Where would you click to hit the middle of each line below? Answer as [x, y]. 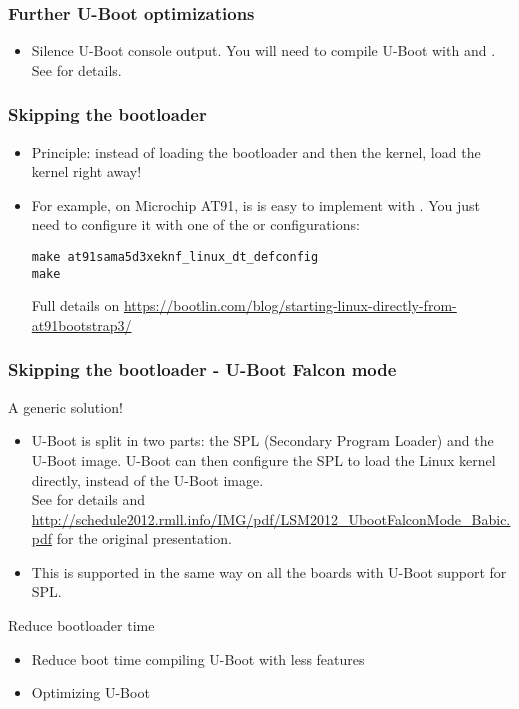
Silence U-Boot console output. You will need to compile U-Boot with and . [263, 50]
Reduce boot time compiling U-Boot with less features [198, 658]
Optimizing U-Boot [90, 692]
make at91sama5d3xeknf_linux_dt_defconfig [175, 257]
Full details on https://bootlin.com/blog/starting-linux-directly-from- [244, 305]
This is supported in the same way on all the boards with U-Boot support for [269, 571]
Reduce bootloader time [81, 625]
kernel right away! [86, 171]
